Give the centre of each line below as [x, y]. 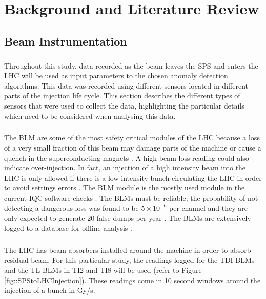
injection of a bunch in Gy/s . [50, 290]
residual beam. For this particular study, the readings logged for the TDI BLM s [129, 260]
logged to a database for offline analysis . [68, 228]
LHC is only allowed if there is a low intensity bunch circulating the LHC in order [133, 177]
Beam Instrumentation [66, 41]
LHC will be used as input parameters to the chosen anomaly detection [116, 76]
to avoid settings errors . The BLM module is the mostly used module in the [125, 188]
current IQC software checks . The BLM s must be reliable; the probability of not [131, 198]
